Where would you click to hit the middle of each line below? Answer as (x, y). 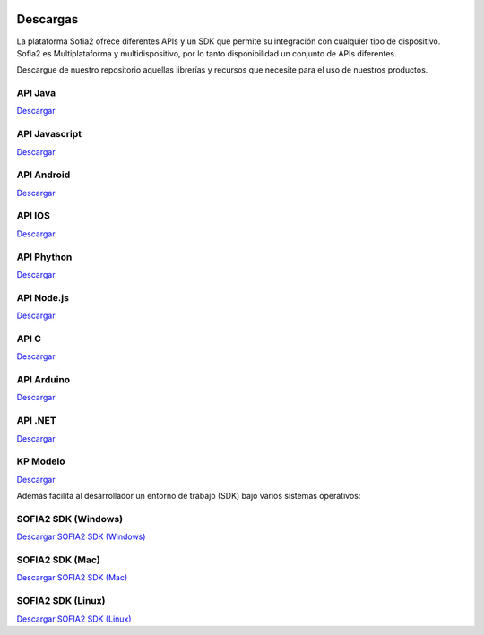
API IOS (34, 216)
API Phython (44, 257)
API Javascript (49, 134)
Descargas (48, 19)
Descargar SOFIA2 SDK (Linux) (74, 619)
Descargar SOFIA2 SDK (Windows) (81, 536)
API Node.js (43, 297)
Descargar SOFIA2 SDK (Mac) (72, 578)
